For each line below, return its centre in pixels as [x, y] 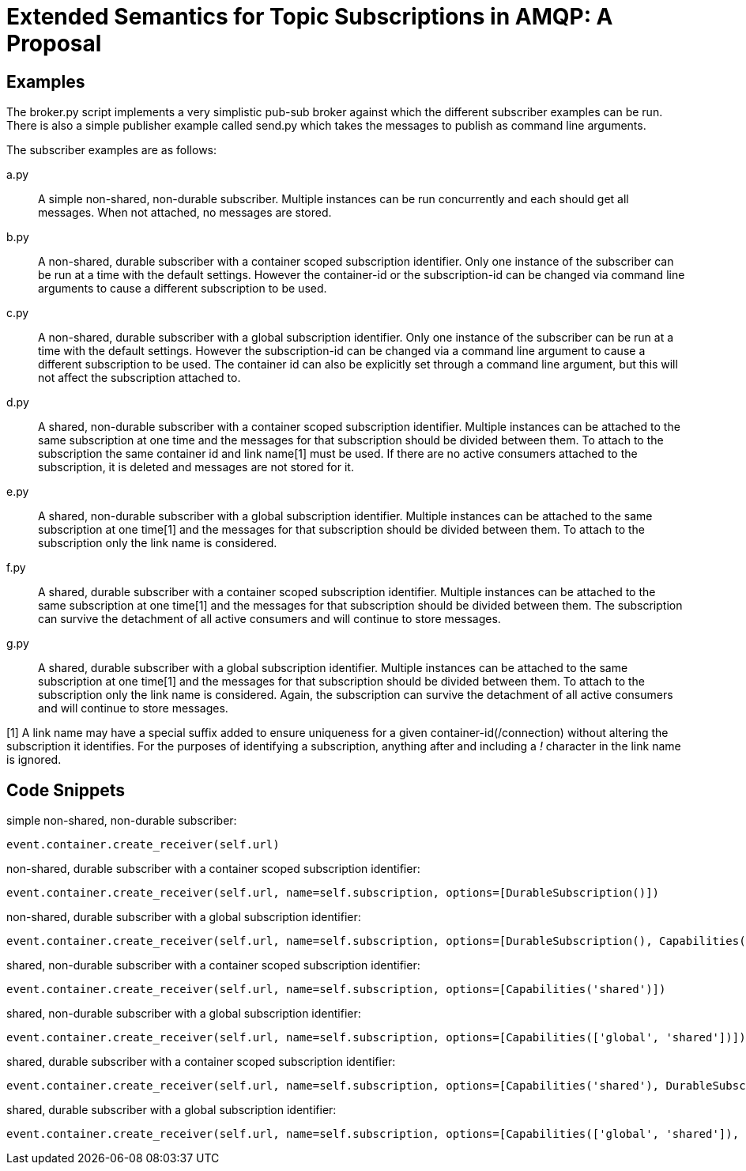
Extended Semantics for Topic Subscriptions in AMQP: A [310, 17]
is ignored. [34, 760]
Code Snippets [66, 790]
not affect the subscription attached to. [139, 378]
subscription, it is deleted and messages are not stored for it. [196, 467]
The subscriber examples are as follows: [112, 150]
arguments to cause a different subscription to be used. [183, 289]
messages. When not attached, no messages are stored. [185, 213]
